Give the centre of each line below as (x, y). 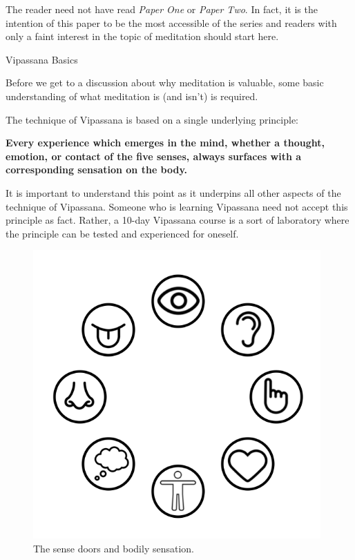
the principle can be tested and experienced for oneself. (122, 233)
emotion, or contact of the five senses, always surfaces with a (154, 156)
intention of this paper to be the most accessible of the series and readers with (171, 22)
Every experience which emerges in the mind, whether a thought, (165, 143)
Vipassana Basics (42, 59)
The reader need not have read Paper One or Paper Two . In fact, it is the (162, 9)
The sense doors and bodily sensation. (114, 548)
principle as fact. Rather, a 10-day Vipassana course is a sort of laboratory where (177, 220)
